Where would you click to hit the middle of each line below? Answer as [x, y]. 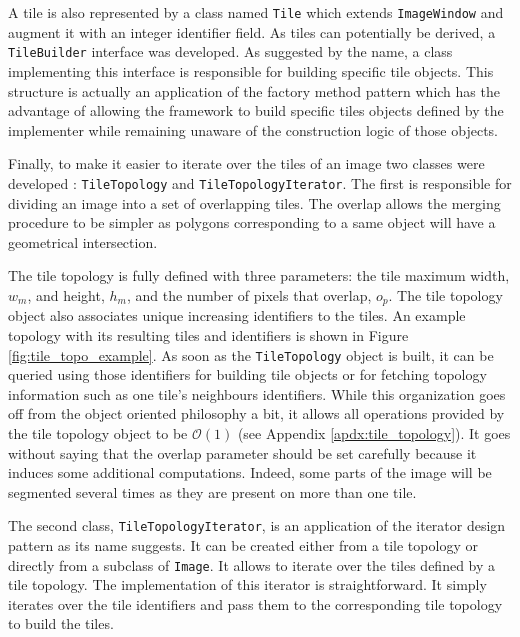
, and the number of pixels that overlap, [249, 294]
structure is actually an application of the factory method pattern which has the [254, 90]
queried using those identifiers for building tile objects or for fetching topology [247, 374]
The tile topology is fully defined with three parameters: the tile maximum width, [259, 275]
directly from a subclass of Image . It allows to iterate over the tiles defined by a [252, 564]
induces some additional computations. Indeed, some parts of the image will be [250, 472]
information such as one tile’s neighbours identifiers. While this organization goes [257, 393]
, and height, [66, 294]
